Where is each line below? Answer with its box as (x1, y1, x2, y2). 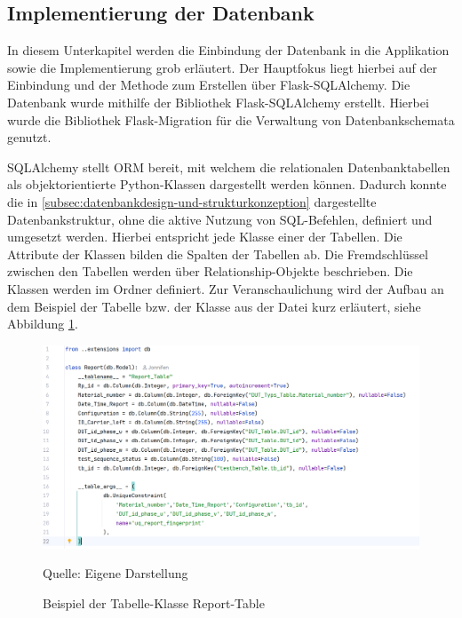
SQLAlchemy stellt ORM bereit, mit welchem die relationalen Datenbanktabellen (7, 157, 450, 176)
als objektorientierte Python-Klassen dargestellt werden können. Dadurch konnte (7, 175, 447, 194)
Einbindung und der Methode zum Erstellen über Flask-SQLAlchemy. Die (7, 75, 410, 94)
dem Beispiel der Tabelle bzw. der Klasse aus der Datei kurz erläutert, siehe (7, 297, 421, 315)
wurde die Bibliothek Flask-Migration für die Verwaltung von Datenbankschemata (7, 110, 455, 129)
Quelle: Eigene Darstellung (43, 564, 188, 582)
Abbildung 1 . (7, 314, 78, 333)
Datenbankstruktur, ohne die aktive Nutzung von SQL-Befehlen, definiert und (7, 210, 433, 228)
